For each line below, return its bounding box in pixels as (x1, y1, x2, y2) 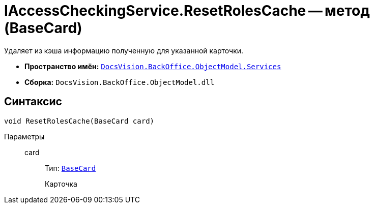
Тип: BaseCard (45, 163, 96, 172)
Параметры (4, 132, 45, 141)
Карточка (45, 179, 77, 188)
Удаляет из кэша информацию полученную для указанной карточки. (4, 46, 244, 55)
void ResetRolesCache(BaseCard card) (4, 116, 155, 125)
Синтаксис (4, 95, 62, 108)
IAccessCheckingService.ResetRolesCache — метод (4, 2, 370, 19)
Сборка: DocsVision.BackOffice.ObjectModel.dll (24, 77, 215, 86)
